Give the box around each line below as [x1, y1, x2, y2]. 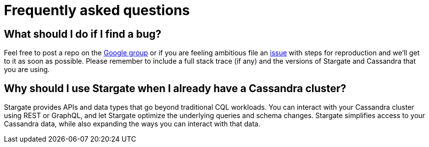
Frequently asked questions [4, 2, 190, 19]
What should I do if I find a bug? [4, 27, 162, 40]
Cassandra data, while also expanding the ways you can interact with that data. [4, 120, 260, 128]
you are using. [4, 65, 50, 74]
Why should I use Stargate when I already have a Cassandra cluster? [4, 82, 346, 95]
